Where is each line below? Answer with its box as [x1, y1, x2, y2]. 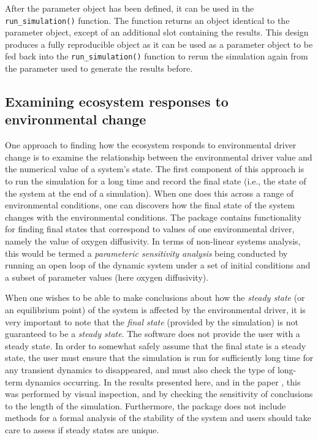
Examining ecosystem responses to [5, 92, 229, 111]
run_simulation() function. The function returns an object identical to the [5, 13, 290, 26]
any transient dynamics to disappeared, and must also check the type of [5, 363, 275, 376]
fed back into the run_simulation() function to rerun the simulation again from [5, 50, 308, 63]
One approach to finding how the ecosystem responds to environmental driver [5, 138, 297, 151]
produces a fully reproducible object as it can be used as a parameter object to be [5, 37, 313, 50]
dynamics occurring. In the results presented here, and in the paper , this [25, 375, 301, 388]
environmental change [5, 110, 146, 129]
